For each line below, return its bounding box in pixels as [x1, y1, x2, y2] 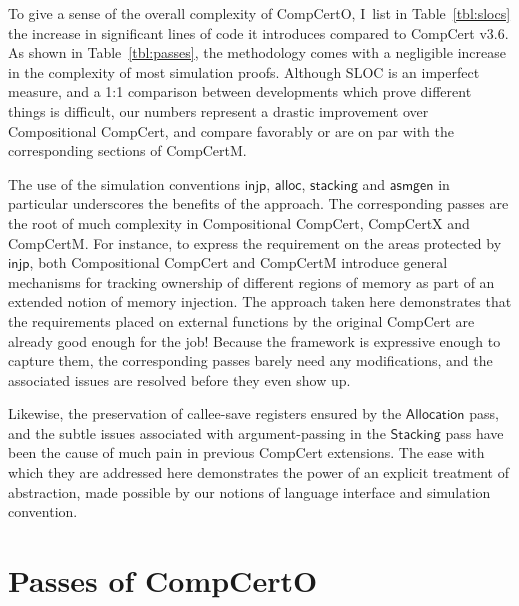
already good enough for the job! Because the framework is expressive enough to [8, 330, 501, 351]
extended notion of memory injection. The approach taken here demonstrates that [8, 291, 512, 312]
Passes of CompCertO [8, 560, 318, 601]
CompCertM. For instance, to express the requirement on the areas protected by [8, 232, 502, 253]
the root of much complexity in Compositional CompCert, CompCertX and [8, 212, 470, 233]
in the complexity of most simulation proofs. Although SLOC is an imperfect [8, 61, 480, 82]
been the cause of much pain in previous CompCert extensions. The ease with [8, 442, 485, 463]
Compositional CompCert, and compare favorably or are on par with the [8, 120, 454, 141]
